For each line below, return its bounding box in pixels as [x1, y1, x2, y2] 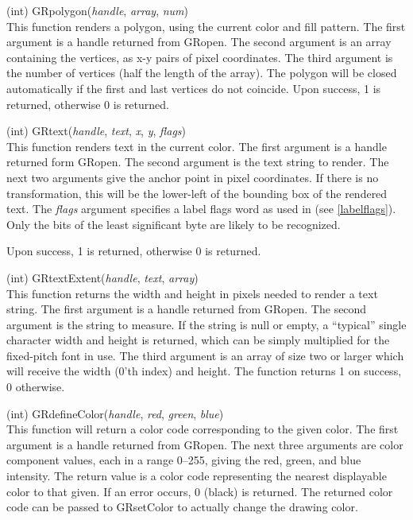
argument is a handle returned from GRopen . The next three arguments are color [6, 436, 403, 452]
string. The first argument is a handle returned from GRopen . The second [6, 301, 367, 317]
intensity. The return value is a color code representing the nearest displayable [6, 468, 387, 484]
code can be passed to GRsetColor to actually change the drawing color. [6, 499, 358, 515]
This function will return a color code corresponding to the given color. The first [6, 421, 399, 437]
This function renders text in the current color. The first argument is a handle [6, 138, 387, 154]
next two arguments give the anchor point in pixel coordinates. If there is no [6, 169, 379, 185]
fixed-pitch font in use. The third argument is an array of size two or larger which [6, 347, 404, 363]
